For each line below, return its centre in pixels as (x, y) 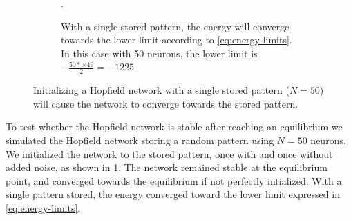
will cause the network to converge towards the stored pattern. (166, 103)
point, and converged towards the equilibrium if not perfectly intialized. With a (174, 180)
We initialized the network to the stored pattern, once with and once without (169, 153)
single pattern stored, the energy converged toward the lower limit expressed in (173, 194)
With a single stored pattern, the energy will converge (175, 26)
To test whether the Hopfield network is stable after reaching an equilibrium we (174, 127)
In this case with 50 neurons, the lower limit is (159, 53)
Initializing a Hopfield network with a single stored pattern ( (161, 90)
